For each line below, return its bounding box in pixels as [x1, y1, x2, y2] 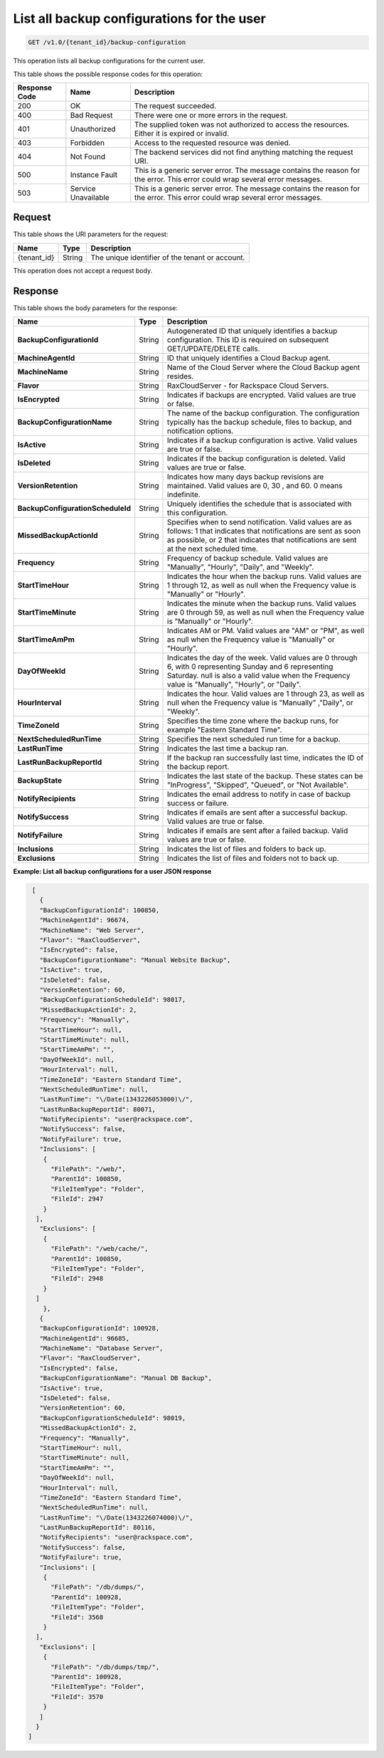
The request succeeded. [134, 100, 217, 110]
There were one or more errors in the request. [134, 110, 288, 120]
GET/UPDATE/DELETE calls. [167, 344, 260, 354]
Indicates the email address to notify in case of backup [167, 790, 351, 800]
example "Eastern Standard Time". [167, 725, 282, 735]
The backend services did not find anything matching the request [134, 147, 353, 157]
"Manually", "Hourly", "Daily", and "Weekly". [167, 562, 314, 572]
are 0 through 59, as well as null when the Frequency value [167, 608, 365, 618]
